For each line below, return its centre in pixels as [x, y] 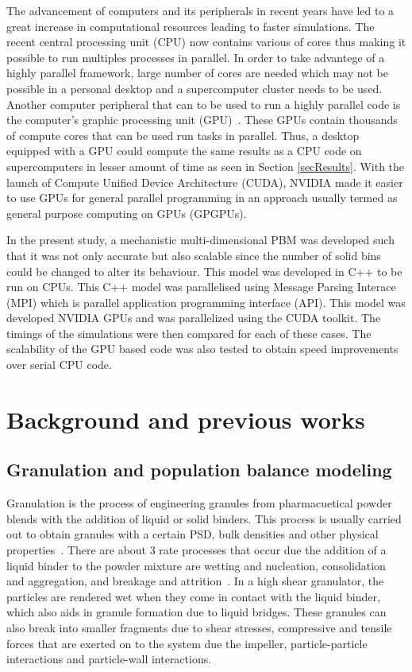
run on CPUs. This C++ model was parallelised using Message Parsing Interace [201, 287]
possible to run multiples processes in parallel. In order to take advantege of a [196, 57]
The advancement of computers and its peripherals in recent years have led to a [200, 10]
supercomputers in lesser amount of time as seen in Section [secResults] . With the [206, 166]
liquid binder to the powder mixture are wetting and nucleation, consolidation [196, 565]
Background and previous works [186, 419]
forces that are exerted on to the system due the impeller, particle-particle [187, 643]
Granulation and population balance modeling [199, 470]
